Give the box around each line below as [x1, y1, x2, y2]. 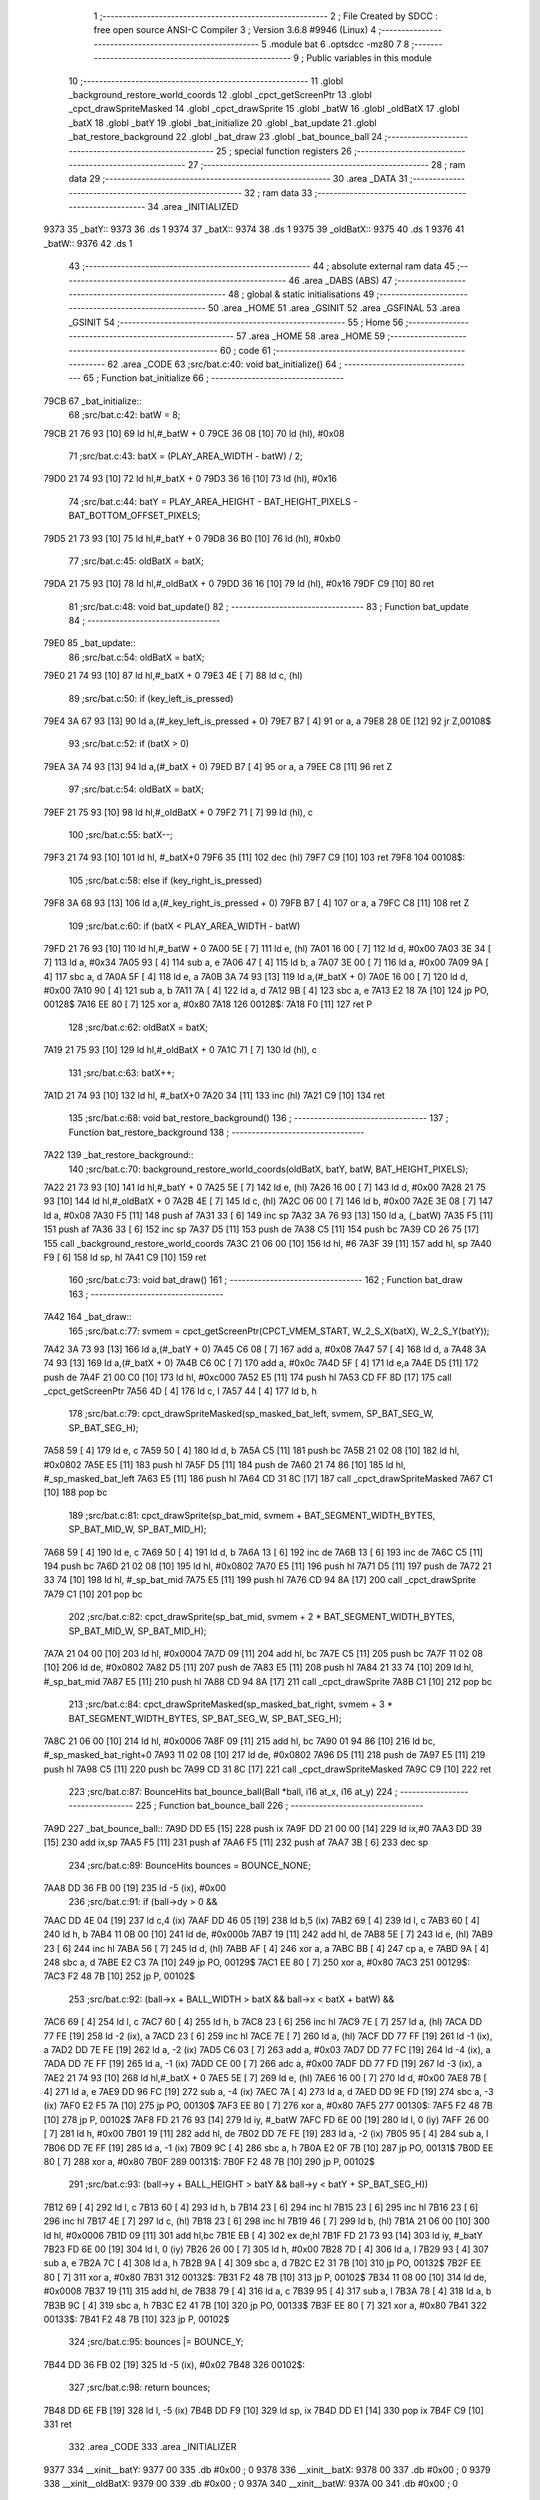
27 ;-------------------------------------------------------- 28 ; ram [187, 158, 466, 170]
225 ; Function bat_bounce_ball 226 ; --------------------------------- [135, 1800, 424, 1812]
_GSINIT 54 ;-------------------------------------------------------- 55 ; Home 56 [68, 316, 404, 328]
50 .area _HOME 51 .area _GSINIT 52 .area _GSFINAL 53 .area [207, 302, 461, 314]
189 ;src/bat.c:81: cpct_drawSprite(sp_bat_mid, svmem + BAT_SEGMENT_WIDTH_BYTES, [68, 1509, 436, 1521]
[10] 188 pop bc [43, 1486, 108, 1499]
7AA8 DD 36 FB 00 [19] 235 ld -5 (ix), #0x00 [43, 1882, 227, 1894]
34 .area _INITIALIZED [147, 201, 239, 213]
